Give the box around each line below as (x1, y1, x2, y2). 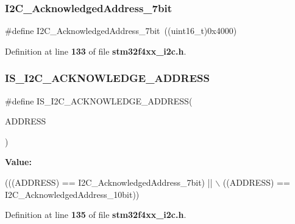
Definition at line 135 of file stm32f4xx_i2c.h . (5, 208, 187, 221)
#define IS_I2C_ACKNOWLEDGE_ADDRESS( (5, 94, 193, 107)
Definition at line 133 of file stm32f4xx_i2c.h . (5, 44, 187, 57)
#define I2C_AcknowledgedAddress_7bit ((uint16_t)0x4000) (5, 24, 237, 37)
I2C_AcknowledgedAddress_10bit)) (5, 188, 140, 200)
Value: (5, 155, 32, 168)
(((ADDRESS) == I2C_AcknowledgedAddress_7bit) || (5, 176, 213, 188)
